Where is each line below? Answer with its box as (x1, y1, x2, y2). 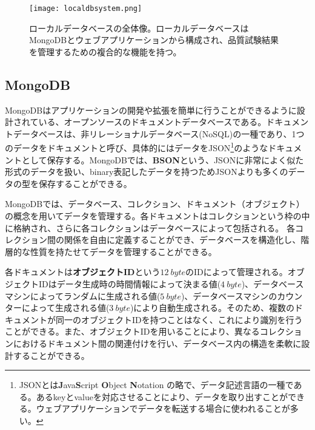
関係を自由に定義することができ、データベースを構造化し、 (64, 233, 301, 246)
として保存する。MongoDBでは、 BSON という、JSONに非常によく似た (21, 153, 304, 166)
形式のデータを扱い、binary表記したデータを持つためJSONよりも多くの (5, 165, 288, 178)
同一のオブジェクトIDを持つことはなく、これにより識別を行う (55, 313, 303, 326)
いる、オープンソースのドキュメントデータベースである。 (38, 115, 267, 128)
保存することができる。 (38, 177, 132, 189)
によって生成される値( (21, 301, 110, 314)
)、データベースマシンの (181, 289, 277, 302)
